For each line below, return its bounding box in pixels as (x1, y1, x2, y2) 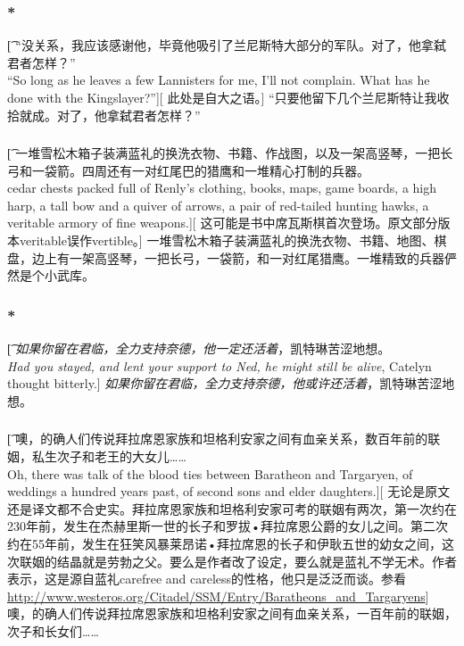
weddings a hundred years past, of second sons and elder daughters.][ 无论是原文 (7, 482, 451, 501)
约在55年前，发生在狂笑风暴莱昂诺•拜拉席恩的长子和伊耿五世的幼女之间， (7, 534, 442, 552)
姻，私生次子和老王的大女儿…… (7, 446, 186, 465)
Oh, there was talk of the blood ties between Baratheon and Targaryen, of (7, 464, 413, 483)
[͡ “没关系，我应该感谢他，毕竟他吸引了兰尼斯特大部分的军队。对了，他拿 (7, 36, 434, 54)
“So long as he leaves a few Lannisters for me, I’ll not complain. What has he (7, 70, 430, 89)
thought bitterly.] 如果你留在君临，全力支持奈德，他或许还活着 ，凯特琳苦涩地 (7, 374, 455, 393)
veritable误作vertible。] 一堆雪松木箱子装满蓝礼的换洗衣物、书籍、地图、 (19, 231, 435, 250)
